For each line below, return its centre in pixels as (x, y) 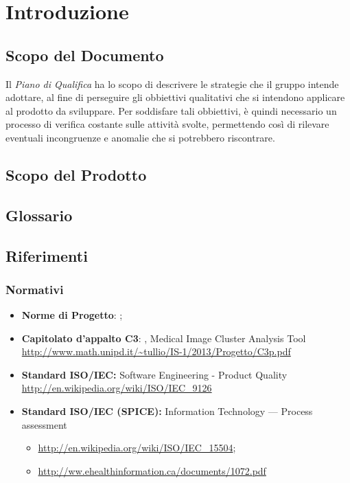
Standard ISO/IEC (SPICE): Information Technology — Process (167, 411)
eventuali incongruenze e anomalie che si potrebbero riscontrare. (140, 137)
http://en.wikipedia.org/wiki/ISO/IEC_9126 (117, 388)
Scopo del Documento (85, 55)
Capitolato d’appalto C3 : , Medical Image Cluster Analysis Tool (164, 338)
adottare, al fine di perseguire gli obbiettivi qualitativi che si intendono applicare (175, 97)
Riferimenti (47, 255)
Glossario (39, 215)
